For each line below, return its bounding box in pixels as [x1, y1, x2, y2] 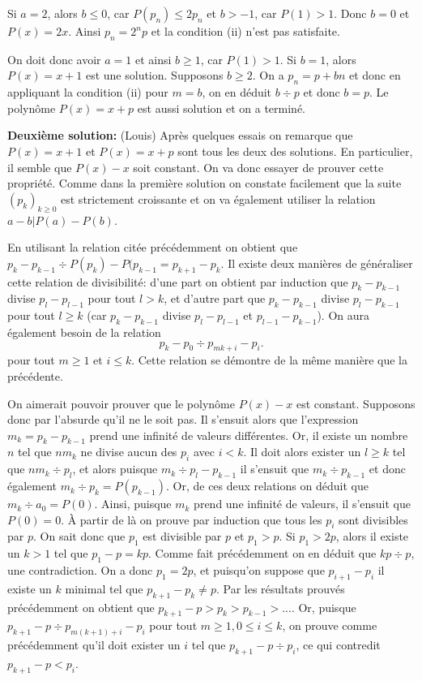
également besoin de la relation [7, 323, 161, 340]
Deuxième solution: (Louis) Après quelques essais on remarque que [7, 127, 353, 144]
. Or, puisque [291, 598, 356, 615]
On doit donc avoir [7, 50, 101, 67]
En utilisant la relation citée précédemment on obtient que [7, 239, 298, 256]
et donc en [348, 67, 401, 84]
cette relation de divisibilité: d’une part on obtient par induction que [7, 273, 348, 290]
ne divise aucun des [80, 443, 177, 460]
